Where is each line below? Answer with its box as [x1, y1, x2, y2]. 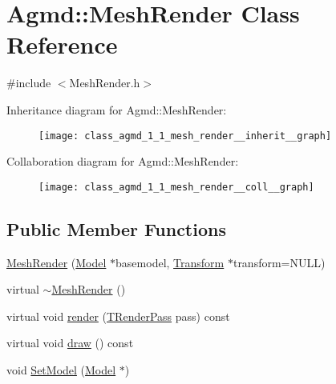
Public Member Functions [6, 216, 226, 241]
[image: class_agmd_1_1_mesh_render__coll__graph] [38, 181, 314, 193]
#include [6, 74, 51, 91]
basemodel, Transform [115, 254, 225, 270]
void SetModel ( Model [6, 361, 116, 378]
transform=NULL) [233, 254, 326, 270]
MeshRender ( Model [6, 254, 107, 270]
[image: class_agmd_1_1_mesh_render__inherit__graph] [38, 130, 332, 142]
